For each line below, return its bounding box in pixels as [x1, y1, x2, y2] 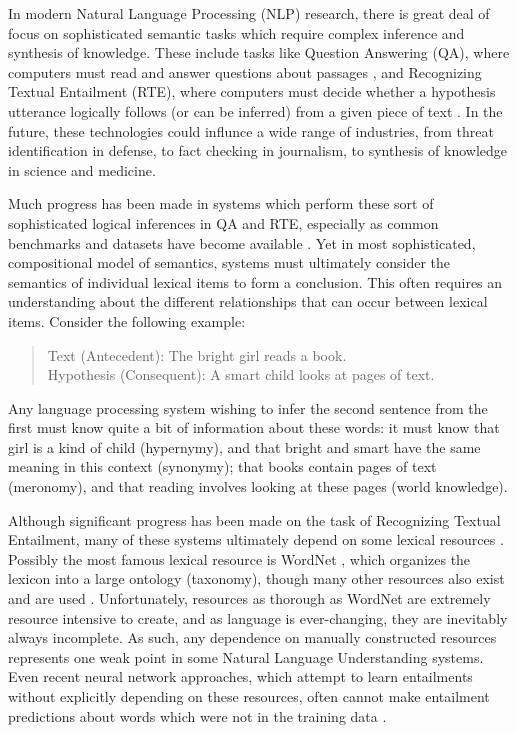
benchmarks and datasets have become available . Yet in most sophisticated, [8, 232, 476, 253]
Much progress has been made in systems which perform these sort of [8, 193, 434, 214]
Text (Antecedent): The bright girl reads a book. [47, 344, 347, 365]
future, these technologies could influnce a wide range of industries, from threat [8, 120, 494, 141]
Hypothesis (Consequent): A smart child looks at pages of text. [47, 364, 435, 385]
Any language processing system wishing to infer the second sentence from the [8, 397, 488, 418]
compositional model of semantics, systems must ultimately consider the [8, 252, 450, 273]
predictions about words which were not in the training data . [8, 705, 387, 726]
